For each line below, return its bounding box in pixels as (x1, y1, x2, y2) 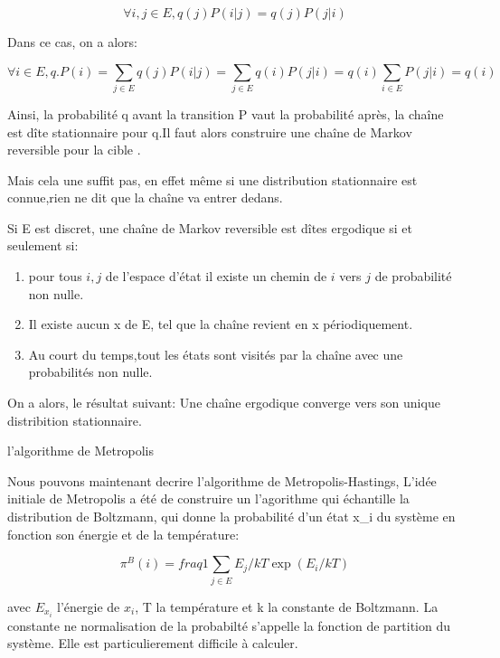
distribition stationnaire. (7, 410, 142, 429)
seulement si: (7, 236, 79, 255)
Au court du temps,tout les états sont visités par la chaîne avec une (28, 344, 403, 363)
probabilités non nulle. (28, 362, 153, 381)
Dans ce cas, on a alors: (7, 33, 137, 51)
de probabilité (374, 267, 452, 286)
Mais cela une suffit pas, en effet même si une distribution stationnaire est (7, 170, 418, 189)
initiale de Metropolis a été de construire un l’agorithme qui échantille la (7, 489, 410, 508)
